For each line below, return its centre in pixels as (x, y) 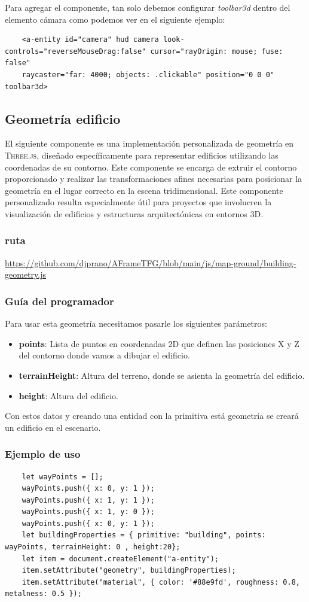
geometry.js (25, 274)
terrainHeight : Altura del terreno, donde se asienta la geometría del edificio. (162, 375)
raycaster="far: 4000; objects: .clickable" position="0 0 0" (148, 75)
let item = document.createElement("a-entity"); (120, 559)
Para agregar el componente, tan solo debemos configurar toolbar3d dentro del (148, 7)
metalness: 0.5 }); (43, 594)
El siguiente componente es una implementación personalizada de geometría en (149, 143)
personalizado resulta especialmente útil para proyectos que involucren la (138, 202)
